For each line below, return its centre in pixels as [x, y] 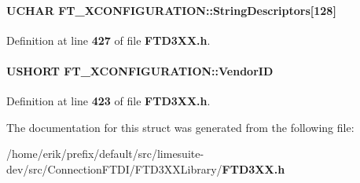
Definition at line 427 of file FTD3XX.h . [108, 40]
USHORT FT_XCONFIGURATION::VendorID [140, 70]
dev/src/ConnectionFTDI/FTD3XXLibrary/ [114, 168]
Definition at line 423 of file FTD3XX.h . [108, 101]
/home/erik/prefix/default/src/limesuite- [105, 154]
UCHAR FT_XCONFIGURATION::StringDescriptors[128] [171, 10]
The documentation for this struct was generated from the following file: [180, 127]
